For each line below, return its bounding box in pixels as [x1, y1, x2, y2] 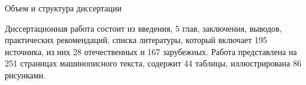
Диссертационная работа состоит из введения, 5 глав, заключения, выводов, [5, 22, 282, 34]
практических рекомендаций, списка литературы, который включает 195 [5, 34, 268, 46]
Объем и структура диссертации [5, 2, 122, 14]
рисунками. [5, 68, 46, 81]
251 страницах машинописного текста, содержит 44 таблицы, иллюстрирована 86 [5, 57, 302, 69]
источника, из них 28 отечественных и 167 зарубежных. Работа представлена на [5, 45, 297, 57]
